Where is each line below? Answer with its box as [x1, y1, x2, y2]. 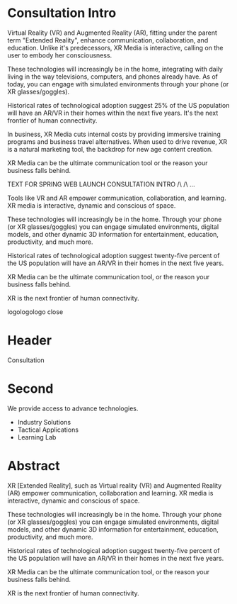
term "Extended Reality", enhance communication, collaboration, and [7, 35, 209, 44]
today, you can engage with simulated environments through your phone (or [7, 79, 229, 88]
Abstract [7, 458, 60, 474]
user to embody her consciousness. [7, 51, 112, 60]
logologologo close [7, 307, 64, 316]
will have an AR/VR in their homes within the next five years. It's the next [7, 108, 219, 117]
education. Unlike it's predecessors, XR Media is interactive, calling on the [7, 43, 224, 52]
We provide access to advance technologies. [7, 404, 139, 413]
